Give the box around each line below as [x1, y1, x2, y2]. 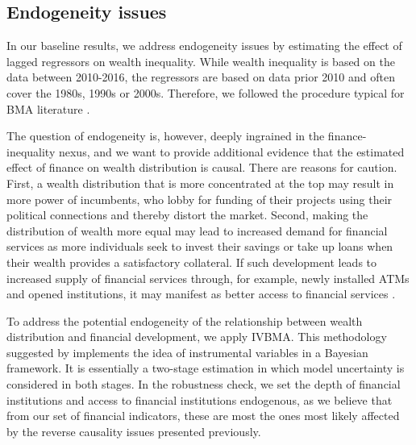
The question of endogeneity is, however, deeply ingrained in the [6, 127, 325, 144]
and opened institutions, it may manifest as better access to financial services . [6, 285, 396, 302]
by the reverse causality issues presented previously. [6, 422, 261, 439]
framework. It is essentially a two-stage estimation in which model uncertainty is [6, 360, 405, 376]
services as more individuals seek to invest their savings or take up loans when [6, 238, 393, 255]
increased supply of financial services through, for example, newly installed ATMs [6, 269, 410, 286]
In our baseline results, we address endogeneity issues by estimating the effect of [6, 37, 402, 54]
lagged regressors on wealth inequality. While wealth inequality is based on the [6, 52, 395, 69]
